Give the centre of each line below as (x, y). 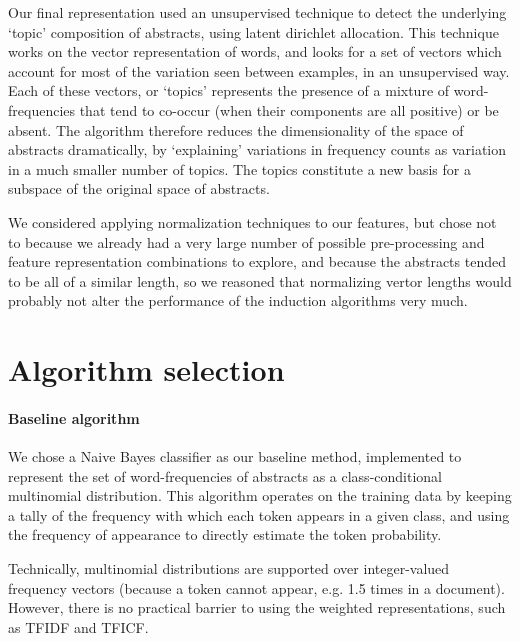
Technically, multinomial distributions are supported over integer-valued (229, 568)
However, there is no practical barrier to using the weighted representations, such (257, 607)
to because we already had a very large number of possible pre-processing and (246, 241)
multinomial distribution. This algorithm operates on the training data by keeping (260, 495)
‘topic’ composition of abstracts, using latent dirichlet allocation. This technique (253, 31)
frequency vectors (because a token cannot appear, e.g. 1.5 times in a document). (256, 587)
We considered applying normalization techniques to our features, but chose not (252, 221)
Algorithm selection (146, 369)
